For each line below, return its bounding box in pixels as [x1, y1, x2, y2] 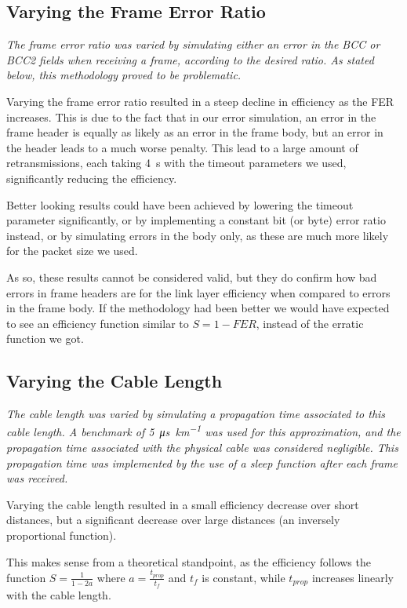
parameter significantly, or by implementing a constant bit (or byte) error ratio [6, 212, 386, 228]
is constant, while [202, 569, 285, 585]
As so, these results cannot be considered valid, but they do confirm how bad [6, 268, 377, 285]
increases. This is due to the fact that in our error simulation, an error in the [6, 108, 376, 125]
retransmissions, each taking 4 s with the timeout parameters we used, [6, 155, 347, 171]
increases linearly [311, 569, 394, 585]
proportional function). [6, 526, 117, 543]
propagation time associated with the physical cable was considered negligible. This [6, 439, 398, 455]
